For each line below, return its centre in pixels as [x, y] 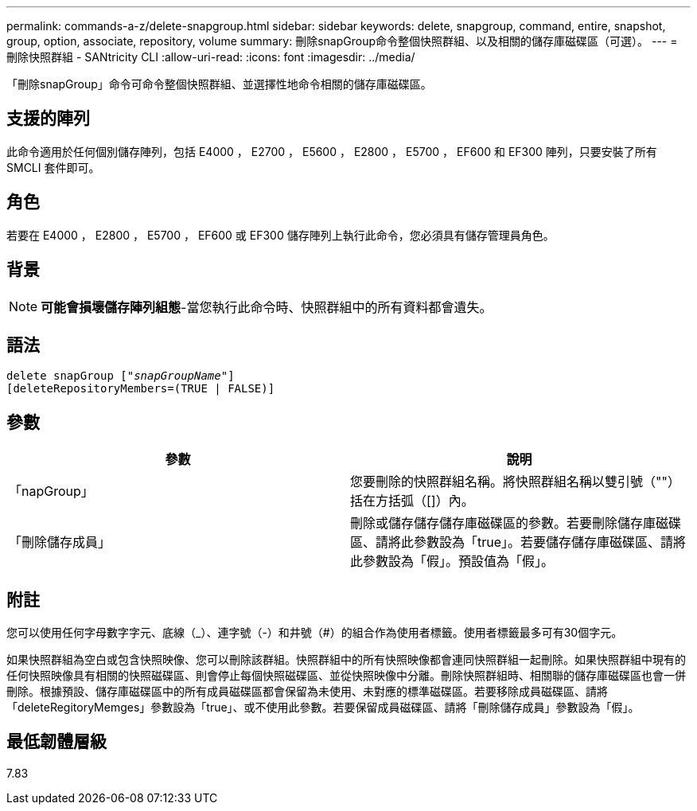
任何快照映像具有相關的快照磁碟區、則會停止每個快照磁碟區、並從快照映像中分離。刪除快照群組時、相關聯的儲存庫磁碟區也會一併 [346, 676]
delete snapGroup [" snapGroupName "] [121, 376]
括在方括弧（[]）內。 [412, 501]
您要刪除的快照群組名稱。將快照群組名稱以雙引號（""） [515, 482]
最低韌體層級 [56, 742]
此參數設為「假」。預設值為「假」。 [452, 561]
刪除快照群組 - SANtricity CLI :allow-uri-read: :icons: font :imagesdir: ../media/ [211, 57]
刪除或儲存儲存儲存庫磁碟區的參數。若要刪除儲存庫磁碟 [516, 523]
